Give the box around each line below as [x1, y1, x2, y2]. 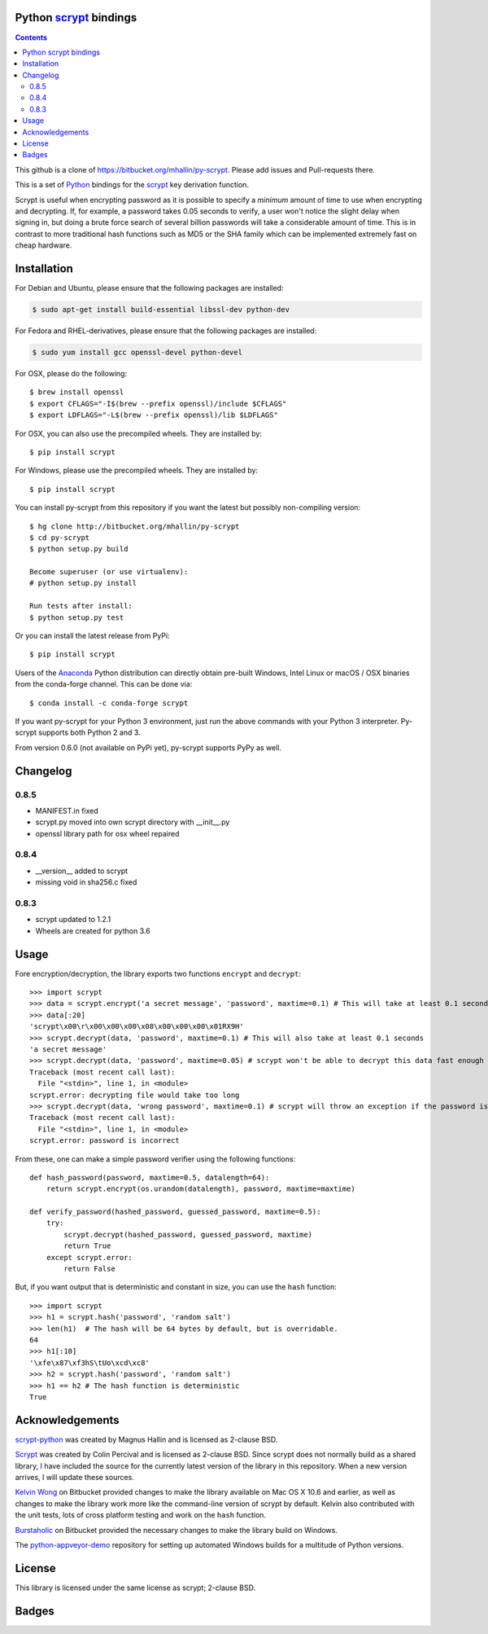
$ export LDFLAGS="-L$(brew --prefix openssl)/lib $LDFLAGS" [29, 411, 278, 419]
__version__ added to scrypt [35, 866, 129, 876]
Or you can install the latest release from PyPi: [15, 631, 170, 641]
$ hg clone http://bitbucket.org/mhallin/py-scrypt [29, 521, 240, 531]
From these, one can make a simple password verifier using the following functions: [15, 1153, 296, 1164]
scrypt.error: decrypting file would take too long [29, 1090, 240, 1100]
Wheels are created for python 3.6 [35, 925, 150, 936]
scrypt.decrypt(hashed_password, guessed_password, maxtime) [63, 1230, 313, 1239]
